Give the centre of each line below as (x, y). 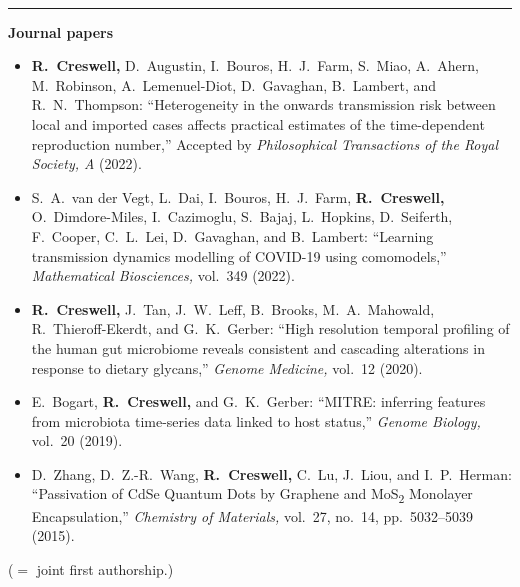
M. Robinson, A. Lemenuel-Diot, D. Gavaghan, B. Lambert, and (234, 84)
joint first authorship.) (105, 568)
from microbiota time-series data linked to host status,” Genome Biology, (256, 420)
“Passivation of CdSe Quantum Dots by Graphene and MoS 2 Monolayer (252, 495)
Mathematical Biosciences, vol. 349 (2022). (163, 275)
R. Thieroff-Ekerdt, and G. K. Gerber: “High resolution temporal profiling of (270, 328)
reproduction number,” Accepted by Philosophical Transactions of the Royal (265, 143)
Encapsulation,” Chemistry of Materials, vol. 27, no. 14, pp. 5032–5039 (252, 515)
